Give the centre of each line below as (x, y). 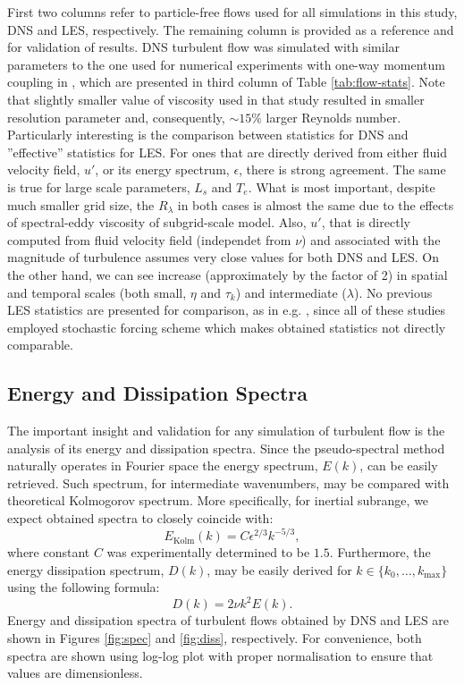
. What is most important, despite (342, 186)
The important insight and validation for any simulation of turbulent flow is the (226, 431)
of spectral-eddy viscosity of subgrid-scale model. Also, (157, 222)
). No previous (393, 292)
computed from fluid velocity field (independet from (149, 239)
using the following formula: (84, 587)
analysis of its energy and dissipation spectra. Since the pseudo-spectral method (226, 448)
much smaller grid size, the (81, 204)
